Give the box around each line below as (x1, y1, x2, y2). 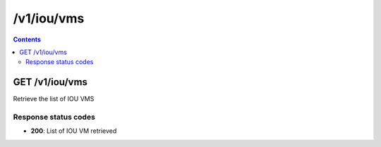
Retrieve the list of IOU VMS (13, 95, 95, 103)
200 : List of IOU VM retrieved (30, 127, 117, 135)
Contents (13, 35, 42, 44)
